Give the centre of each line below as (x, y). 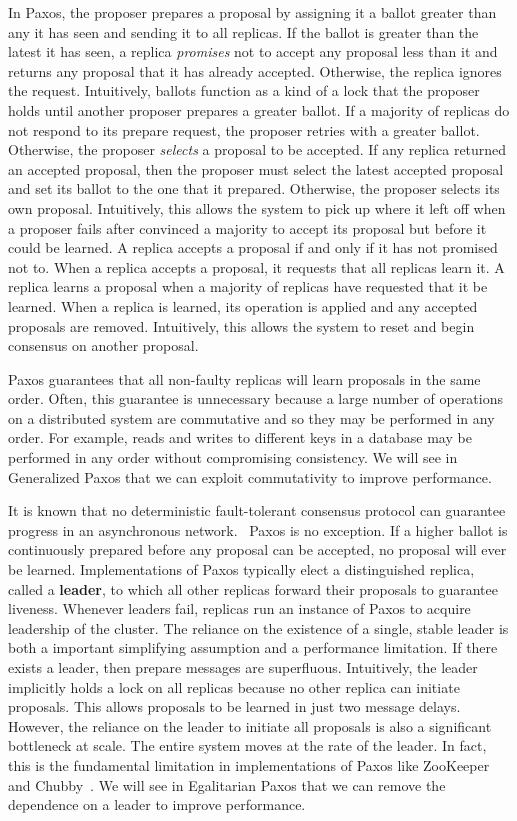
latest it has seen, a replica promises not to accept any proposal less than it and (253, 51)
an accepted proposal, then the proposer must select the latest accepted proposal (256, 168)
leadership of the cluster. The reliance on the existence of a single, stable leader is (258, 627)
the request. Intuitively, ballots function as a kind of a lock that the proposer (244, 90)
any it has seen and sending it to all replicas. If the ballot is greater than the (243, 31)
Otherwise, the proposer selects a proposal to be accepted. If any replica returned (257, 149)
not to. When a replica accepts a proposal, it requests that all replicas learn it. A (256, 266)
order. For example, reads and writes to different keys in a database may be (240, 437)
